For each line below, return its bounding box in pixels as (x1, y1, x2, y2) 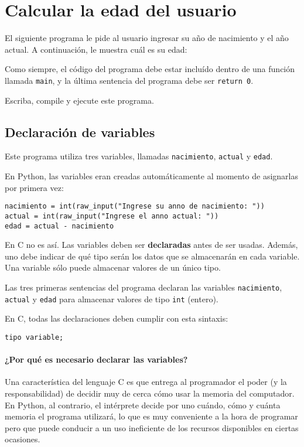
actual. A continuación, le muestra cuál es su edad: (5, 43, 187, 55)
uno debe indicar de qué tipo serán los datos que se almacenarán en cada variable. (5, 250, 300, 262)
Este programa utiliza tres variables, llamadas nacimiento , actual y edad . (5, 150, 273, 162)
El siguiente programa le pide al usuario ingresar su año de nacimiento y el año (5, 32, 289, 44)
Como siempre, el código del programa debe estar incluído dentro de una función (5, 63, 295, 75)
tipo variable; (5, 333, 64, 342)
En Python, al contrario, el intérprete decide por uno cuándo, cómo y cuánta (5, 398, 281, 411)
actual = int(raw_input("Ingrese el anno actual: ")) (5, 211, 219, 220)
